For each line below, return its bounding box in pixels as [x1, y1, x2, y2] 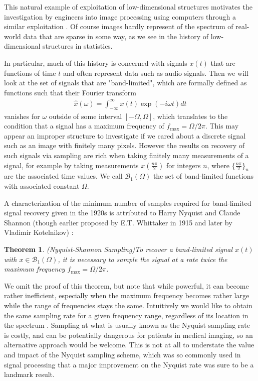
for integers [166, 160, 201, 170]
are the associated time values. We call [4, 171, 123, 181]
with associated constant [4, 181, 80, 191]
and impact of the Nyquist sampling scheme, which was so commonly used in [4, 349, 241, 359]
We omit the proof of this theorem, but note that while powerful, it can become [4, 280, 249, 291]
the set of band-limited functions [153, 171, 253, 181]
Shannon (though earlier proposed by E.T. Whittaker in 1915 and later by [4, 217, 232, 227]
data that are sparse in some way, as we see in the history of [23, 31, 209, 41]
